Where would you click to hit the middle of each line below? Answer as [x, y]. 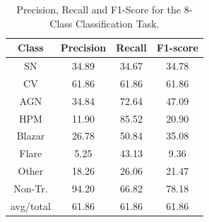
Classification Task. [117, 23]
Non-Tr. [31, 188]
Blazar [31, 136]
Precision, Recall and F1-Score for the [98, 9]
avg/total [31, 205]
